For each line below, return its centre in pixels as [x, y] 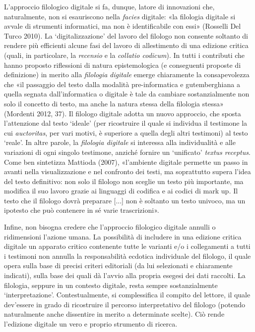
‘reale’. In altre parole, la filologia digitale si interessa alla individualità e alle [120, 142]
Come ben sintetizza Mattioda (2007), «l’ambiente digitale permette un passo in [126, 162]
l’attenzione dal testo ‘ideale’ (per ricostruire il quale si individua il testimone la [126, 123]
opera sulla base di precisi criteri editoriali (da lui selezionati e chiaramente [118, 265]
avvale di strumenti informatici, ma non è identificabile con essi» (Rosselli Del [123, 26]
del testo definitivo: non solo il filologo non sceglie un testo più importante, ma [124, 181]
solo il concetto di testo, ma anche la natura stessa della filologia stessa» [114, 103]
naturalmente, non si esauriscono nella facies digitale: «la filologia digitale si [120, 16]
